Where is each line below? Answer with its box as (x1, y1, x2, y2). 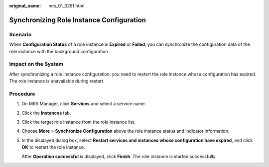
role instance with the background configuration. (9, 48, 110, 54)
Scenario (9, 31, 32, 38)
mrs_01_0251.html (48, 3, 85, 8)
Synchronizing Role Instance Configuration (9, 15, 146, 24)
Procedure (9, 90, 35, 97)
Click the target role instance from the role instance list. (21, 119, 135, 125)
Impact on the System (9, 61, 64, 68)
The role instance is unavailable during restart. (9, 78, 105, 84)
